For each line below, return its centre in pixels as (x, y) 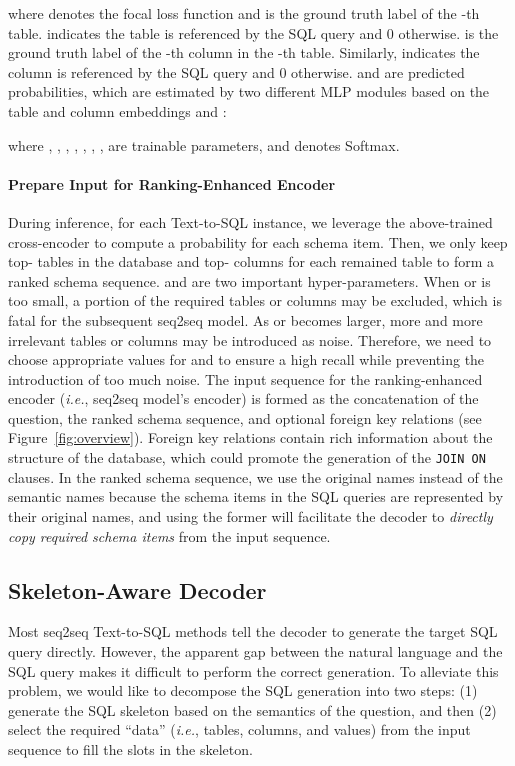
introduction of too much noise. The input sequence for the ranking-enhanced (245, 378)
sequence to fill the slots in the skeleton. (130, 748)
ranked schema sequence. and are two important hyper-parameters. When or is (249, 280)
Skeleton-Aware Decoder (137, 589)
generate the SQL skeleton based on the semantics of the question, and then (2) (252, 709)
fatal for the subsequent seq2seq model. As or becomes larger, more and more (245, 319)
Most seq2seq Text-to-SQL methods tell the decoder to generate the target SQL (253, 631)
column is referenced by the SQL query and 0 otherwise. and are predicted (236, 71)
